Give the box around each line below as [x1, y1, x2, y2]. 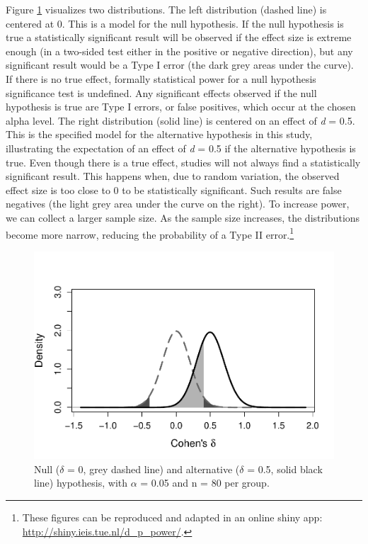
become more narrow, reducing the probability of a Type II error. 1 [6, 225, 294, 242]
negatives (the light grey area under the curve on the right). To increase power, [6, 196, 350, 211]
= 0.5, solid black [247, 461, 323, 476]
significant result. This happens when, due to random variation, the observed [6, 169, 340, 183]
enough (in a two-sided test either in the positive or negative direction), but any [6, 43, 353, 58]
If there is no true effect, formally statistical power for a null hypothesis [6, 71, 316, 86]
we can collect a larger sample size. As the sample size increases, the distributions [6, 210, 360, 225]
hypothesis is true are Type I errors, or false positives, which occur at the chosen [6, 99, 356, 114]
